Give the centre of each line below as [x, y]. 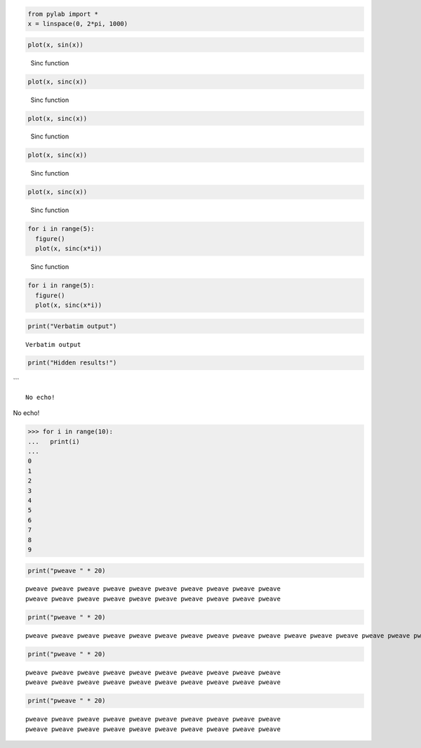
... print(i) [54, 441]
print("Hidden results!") [72, 363]
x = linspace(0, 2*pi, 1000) [78, 24]
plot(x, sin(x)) [56, 45]
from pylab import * [63, 14]
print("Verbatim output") [72, 326]
